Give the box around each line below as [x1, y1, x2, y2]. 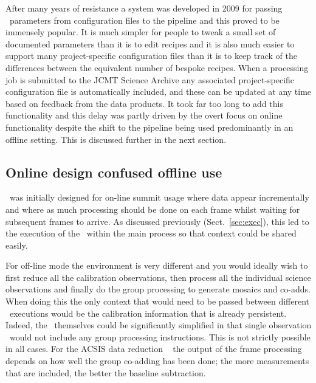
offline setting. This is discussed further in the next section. [5, 133, 227, 145]
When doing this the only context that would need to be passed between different [5, 295, 309, 308]
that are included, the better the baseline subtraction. [5, 366, 206, 379]
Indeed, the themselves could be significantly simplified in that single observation [5, 319, 312, 331]
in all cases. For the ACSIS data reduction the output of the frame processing [5, 342, 302, 355]
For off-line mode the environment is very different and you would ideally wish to [5, 259, 308, 272]
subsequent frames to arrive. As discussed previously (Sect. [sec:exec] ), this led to [5, 215, 309, 227]
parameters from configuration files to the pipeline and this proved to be [9, 13, 280, 26]
